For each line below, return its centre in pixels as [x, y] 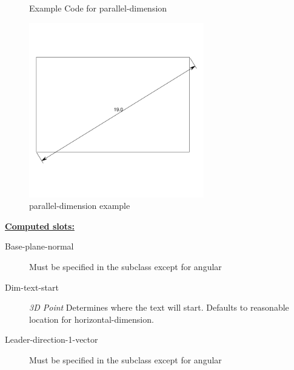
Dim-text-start [32, 287]
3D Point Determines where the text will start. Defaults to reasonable [159, 307]
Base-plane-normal [39, 246]
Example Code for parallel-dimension [98, 8]
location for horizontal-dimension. [92, 319]
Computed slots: [40, 226]
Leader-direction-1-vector [52, 339]
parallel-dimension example [80, 206]
